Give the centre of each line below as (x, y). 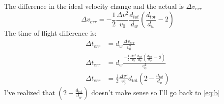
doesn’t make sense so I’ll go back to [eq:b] (155, 92)
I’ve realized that (29, 92)
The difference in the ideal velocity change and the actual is (94, 6)
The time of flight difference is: (50, 33)
